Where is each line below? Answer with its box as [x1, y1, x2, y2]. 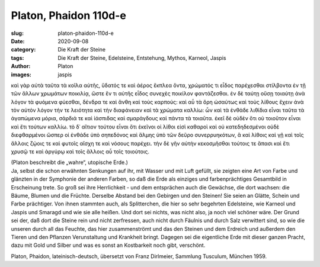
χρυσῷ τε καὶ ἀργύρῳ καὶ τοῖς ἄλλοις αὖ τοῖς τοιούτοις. [11, 148, 149, 155]
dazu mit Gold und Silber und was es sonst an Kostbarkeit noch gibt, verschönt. [11, 242, 206, 249]
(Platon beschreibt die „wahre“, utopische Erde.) [11, 159, 129, 166]
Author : [11, 63, 31, 70]
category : [11, 46, 36, 53]
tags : [11, 54, 24, 62]
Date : [11, 37, 25, 44]
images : [11, 71, 32, 78]
